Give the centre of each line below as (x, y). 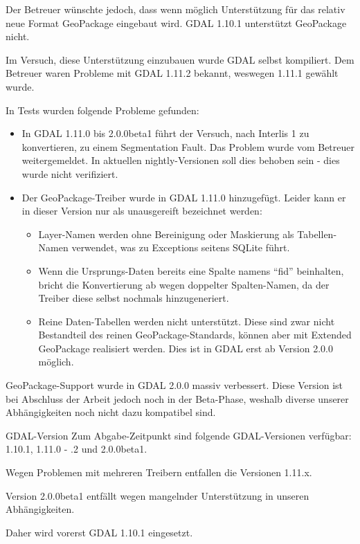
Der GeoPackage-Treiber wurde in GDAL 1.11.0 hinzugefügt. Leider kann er (184, 197)
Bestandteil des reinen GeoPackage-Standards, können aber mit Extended (195, 335)
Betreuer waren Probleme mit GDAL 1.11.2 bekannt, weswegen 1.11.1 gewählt (172, 73)
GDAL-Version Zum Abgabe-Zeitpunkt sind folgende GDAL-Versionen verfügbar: (179, 435)
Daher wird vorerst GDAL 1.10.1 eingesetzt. (99, 532)
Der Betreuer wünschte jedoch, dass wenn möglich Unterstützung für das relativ (175, 9)
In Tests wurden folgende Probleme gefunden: (102, 110)
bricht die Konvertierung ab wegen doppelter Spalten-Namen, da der (184, 284)
